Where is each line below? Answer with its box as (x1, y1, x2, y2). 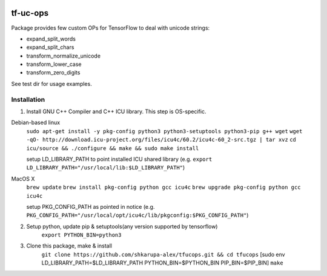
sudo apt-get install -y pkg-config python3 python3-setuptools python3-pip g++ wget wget (26, 128, 303, 134)
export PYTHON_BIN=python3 (41, 232, 122, 238)
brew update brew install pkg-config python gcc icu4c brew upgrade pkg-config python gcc (26, 184, 301, 191)
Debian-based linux (11, 119, 61, 126)
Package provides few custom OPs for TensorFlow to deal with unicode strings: (11, 24, 210, 31)
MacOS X (11, 175, 35, 182)
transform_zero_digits (26, 69, 81, 76)
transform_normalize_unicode (26, 52, 101, 59)
